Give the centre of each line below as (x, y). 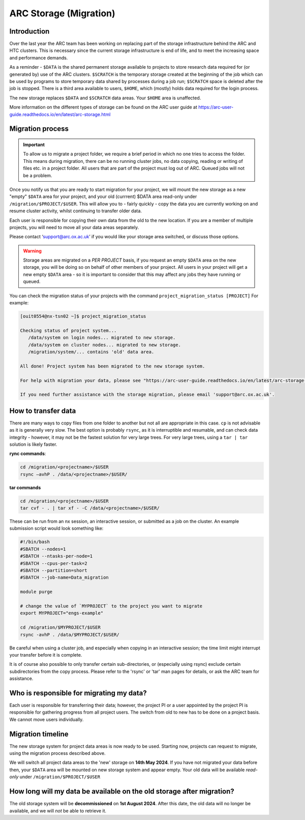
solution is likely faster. (33, 444)
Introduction (29, 31)
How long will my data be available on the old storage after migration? (122, 791)
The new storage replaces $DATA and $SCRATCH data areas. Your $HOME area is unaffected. (105, 98)
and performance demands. (39, 58)
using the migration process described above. (58, 753)
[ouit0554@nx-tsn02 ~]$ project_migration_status (83, 316)
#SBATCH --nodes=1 (43, 549)
